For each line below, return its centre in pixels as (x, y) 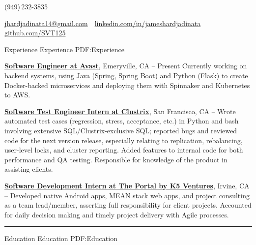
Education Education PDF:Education (61, 238)
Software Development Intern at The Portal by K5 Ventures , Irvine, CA (127, 185)
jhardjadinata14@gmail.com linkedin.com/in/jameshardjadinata (103, 23)
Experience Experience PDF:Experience (65, 49)
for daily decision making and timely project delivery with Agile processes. (117, 214)
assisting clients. (29, 169)
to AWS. (17, 95)
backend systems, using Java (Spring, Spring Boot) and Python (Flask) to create (126, 75)
